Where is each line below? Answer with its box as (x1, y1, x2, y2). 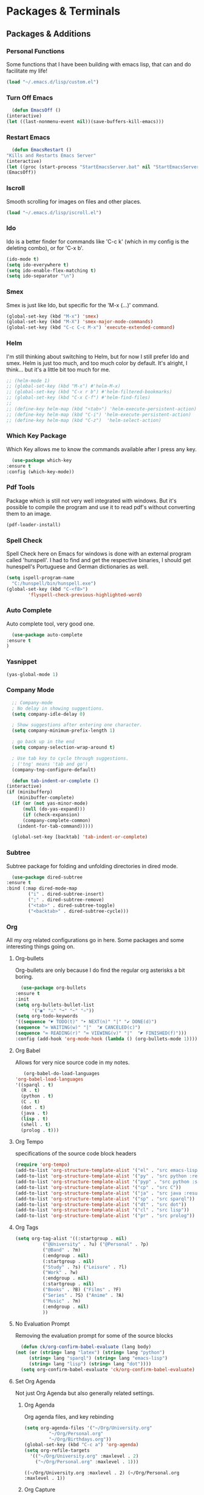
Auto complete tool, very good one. (6, 620, 95, 627)
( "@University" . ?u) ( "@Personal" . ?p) (42, 1241, 149, 1247)
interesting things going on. (6, 943, 75, 951)
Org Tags (15, 1224, 38, 1231)
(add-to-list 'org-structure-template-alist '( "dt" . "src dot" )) (15, 1201, 187, 1208)
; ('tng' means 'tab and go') (12, 761, 88, 767)
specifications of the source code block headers (15, 1150, 137, 1157)
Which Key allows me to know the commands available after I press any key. (6, 445, 197, 452)
